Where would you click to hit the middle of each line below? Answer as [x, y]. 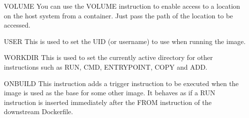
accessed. [17, 25]
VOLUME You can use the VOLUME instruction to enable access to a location [122, 6]
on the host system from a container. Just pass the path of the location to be [118, 15]
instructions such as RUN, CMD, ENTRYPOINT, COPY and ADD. [106, 66]
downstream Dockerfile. [39, 111]
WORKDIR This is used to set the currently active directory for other [109, 57]
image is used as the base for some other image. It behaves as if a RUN [110, 93]
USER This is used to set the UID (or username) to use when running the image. [125, 41]
